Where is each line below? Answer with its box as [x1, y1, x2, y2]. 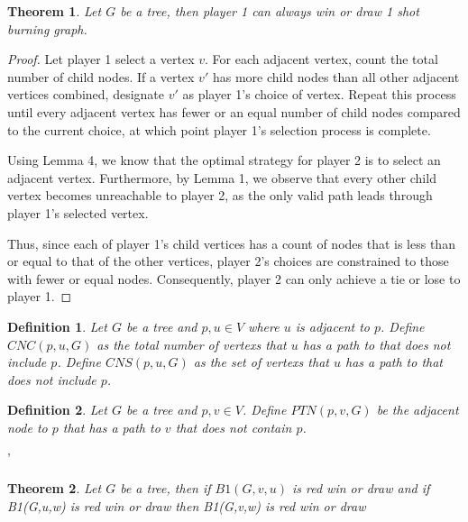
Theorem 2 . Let [7, 479, 102, 498]
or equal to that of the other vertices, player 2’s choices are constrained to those [7, 252, 449, 270]
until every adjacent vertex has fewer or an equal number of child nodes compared [7, 102, 461, 121]
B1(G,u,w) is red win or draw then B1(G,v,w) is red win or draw [7, 496, 366, 515]
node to [7, 417, 48, 436]
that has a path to [62, 417, 161, 436]
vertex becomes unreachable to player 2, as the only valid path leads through [7, 186, 433, 205]
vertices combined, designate [7, 85, 165, 104]
